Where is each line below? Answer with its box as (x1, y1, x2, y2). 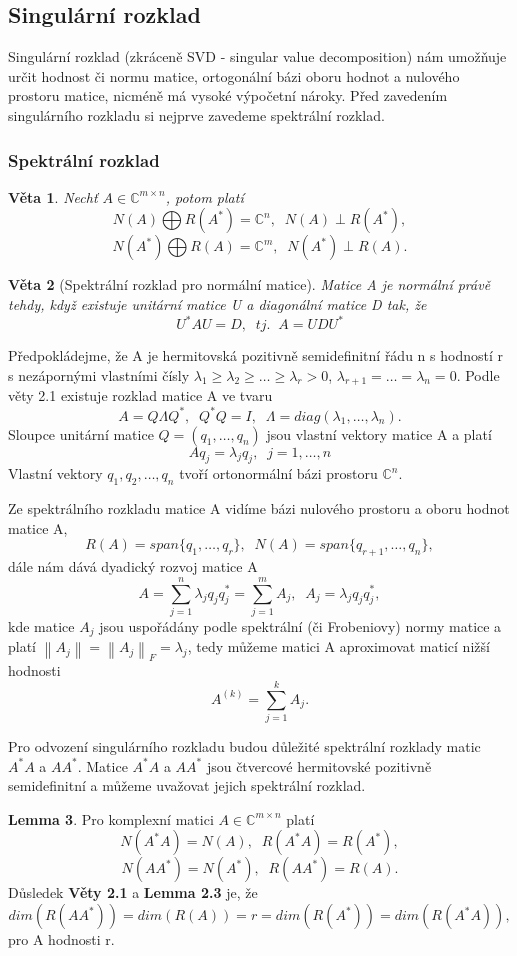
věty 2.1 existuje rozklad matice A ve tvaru (8, 385, 273, 406)
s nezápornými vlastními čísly (8, 364, 190, 385)
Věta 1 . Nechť (8, 186, 98, 207)
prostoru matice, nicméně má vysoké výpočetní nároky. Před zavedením (8, 85, 448, 106)
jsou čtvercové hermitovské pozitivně (206, 755, 432, 776)
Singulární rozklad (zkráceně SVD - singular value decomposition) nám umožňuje (8, 46, 507, 67)
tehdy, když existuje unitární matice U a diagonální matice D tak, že (8, 293, 427, 314)
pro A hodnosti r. (8, 929, 115, 950)
